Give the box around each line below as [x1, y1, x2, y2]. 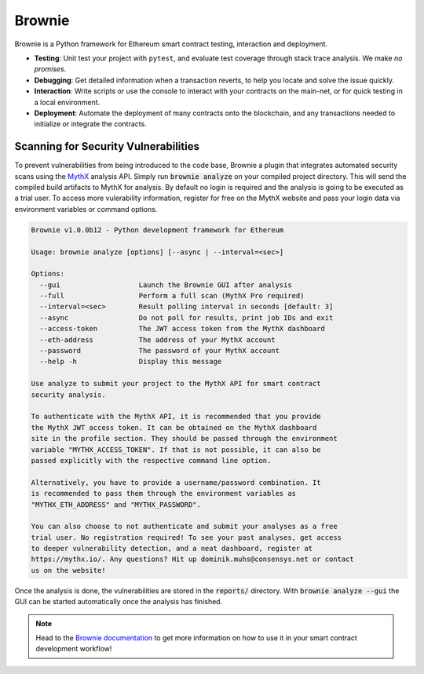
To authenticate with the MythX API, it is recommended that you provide [31, 412, 321, 421]
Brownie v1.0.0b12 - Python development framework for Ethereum [31, 225, 284, 235]
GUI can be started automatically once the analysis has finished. [14, 597, 223, 607]
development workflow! [35, 644, 112, 654]
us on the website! [31, 566, 106, 574]
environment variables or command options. [14, 204, 158, 213]
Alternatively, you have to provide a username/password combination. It [31, 478, 321, 486]
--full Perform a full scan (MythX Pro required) [39, 291, 305, 301]
